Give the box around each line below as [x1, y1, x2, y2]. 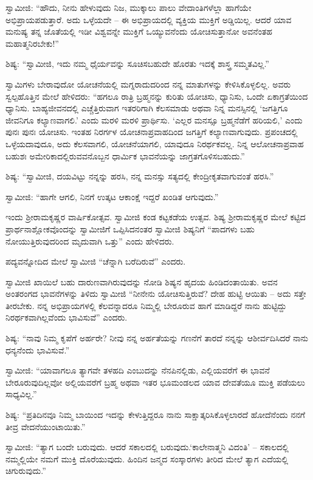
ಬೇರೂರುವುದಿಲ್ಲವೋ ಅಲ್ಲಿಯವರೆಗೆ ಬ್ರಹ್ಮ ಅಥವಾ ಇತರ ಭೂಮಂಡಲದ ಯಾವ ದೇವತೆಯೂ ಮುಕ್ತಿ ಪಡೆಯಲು [5, 375, 305, 388]
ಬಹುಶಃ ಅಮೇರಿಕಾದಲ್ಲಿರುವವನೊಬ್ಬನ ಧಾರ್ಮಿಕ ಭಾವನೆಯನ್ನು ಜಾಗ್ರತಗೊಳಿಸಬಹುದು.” [5, 149, 245, 162]
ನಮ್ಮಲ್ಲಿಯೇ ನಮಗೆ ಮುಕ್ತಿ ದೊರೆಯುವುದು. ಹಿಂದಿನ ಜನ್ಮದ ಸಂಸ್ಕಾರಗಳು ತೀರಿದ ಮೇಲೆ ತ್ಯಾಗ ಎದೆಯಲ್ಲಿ [5, 452, 289, 465]
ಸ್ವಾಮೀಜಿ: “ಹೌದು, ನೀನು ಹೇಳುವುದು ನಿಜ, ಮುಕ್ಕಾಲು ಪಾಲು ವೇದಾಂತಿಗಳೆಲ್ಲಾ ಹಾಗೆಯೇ [5, 1, 252, 13]
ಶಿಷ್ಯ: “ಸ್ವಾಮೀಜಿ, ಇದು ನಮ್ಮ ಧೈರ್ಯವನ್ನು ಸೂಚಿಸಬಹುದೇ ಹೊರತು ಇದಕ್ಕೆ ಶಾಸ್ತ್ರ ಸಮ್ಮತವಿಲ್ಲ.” [5, 57, 269, 70]
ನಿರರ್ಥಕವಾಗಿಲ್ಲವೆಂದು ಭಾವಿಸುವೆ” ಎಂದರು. [5, 311, 128, 324]
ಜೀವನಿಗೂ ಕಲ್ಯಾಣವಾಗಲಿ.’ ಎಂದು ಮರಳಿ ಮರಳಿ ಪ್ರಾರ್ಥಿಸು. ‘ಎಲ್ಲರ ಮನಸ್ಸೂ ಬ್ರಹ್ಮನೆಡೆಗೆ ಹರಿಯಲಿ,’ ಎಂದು [5, 113, 303, 126]
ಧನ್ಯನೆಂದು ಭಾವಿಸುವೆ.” [5, 343, 69, 356]
